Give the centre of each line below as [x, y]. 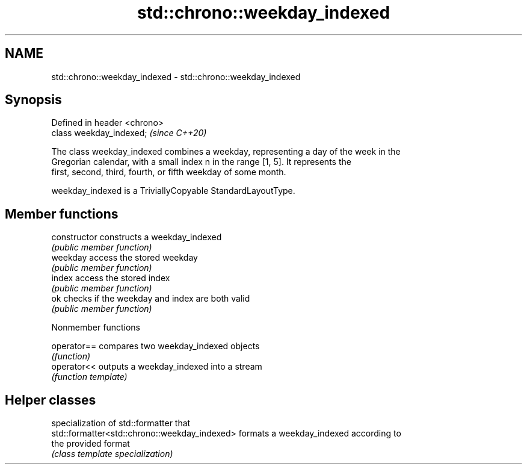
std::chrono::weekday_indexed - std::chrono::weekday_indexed [176, 76]
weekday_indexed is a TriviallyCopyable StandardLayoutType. [173, 191]
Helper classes [51, 400]
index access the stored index [111, 278]
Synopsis [33, 100]
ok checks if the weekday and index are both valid [151, 299]
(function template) [89, 377]
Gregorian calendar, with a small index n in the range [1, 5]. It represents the [201, 162]
